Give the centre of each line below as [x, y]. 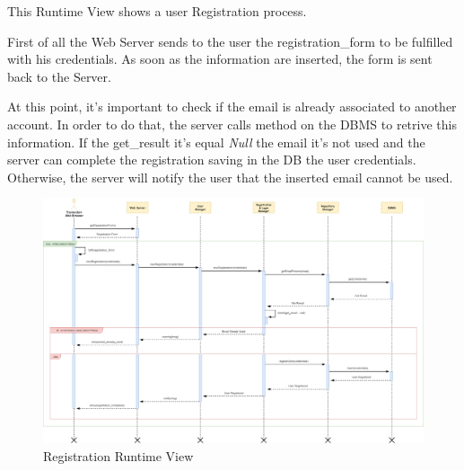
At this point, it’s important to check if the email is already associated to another [232, 107]
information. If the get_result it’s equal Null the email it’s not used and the [216, 142]
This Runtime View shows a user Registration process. [157, 11]
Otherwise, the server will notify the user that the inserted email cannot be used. [230, 177]
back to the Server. [59, 76]
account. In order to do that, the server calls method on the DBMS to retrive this [232, 124]
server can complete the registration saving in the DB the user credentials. [212, 160]
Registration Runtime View [118, 455]
